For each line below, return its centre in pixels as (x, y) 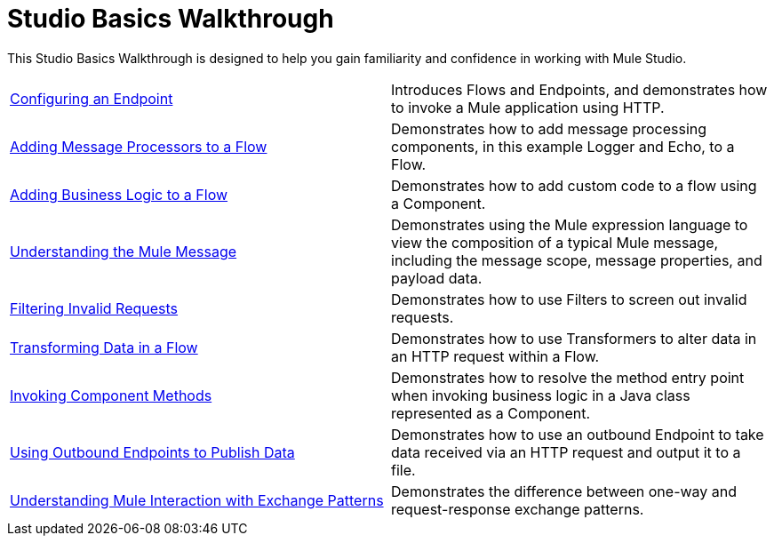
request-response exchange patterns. (518, 509)
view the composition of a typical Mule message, (555, 242)
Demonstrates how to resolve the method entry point (568, 377)
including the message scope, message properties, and (577, 260)
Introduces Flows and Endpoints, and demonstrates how (579, 89)
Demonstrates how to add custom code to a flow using (574, 185)
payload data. (437, 278)
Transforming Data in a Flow (104, 347)
